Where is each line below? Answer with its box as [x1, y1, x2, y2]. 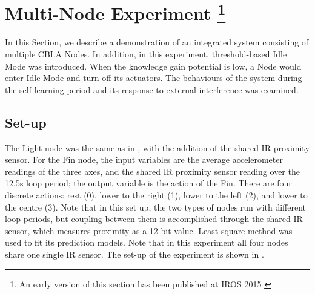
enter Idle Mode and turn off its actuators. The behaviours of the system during [5, 71, 302, 84]
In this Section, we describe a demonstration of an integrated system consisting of [5, 36, 309, 48]
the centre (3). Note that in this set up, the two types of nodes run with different [5, 200, 307, 213]
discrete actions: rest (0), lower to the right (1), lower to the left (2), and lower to [5, 189, 308, 201]
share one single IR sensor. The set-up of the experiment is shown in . [5, 247, 264, 260]
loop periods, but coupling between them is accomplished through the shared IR [5, 212, 303, 225]
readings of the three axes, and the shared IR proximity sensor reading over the [5, 165, 300, 177]
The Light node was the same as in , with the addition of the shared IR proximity [5, 141, 310, 154]
